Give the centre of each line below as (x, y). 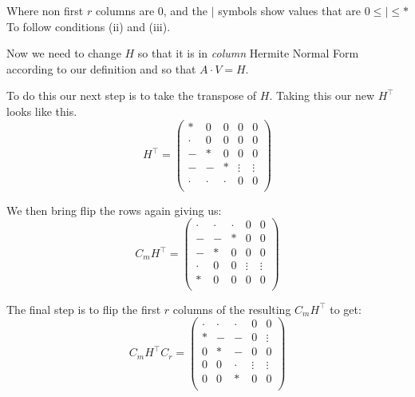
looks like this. (42, 111)
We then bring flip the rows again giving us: (114, 210)
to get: (346, 309)
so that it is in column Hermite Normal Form (248, 53)
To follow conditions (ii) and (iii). (89, 26)
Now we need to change (64, 53)
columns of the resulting (232, 309)
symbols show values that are (290, 10)
